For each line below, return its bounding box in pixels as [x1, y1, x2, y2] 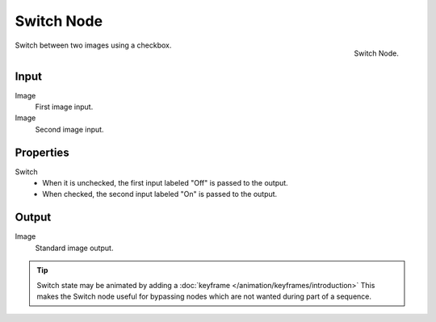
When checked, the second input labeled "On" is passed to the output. [42, 190, 278, 199]
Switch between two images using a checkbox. [15, 40, 172, 50]
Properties [15, 145, 69, 159]
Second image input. [35, 124, 104, 134]
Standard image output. [35, 243, 114, 253]
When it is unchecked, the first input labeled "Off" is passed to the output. [42, 178, 288, 188]
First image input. [35, 102, 94, 112]
